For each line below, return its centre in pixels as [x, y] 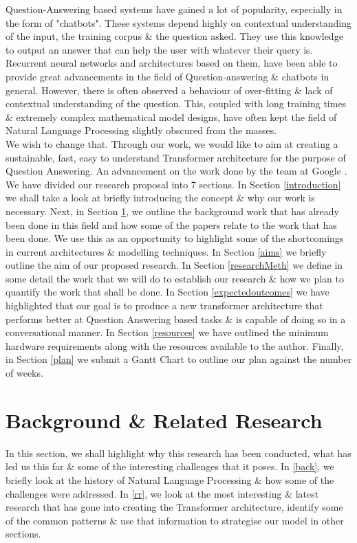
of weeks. [24, 373]
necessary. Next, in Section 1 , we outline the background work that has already [172, 211]
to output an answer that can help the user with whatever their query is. [159, 49]
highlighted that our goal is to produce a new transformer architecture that [164, 306]
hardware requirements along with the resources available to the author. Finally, [175, 345]
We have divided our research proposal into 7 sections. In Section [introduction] [173, 184]
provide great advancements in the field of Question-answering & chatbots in [167, 76]
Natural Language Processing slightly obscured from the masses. [141, 130]
